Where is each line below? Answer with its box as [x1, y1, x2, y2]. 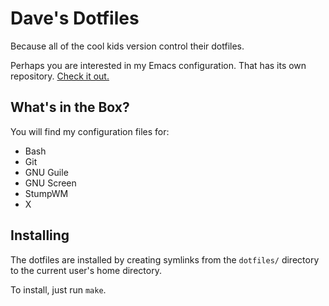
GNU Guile [24, 166, 69, 178]
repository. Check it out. [10, 70, 110, 82]
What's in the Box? [10, 99, 130, 116]
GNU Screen [24, 177, 77, 189]
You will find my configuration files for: [10, 125, 170, 137]
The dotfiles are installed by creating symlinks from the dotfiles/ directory [10, 253, 320, 266]
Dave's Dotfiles [10, 7, 140, 30]
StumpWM [24, 187, 69, 199]
